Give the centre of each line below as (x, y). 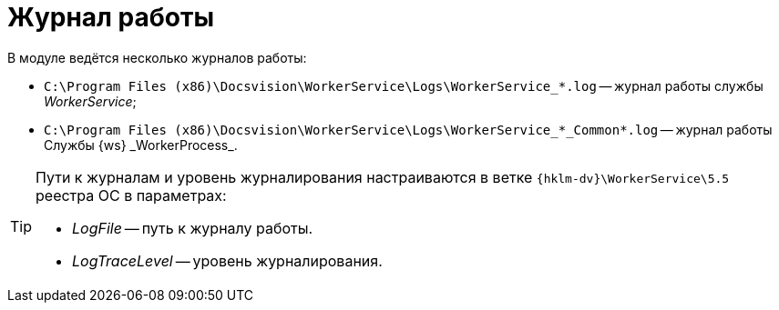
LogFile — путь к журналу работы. (193, 228)
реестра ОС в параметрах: (131, 195)
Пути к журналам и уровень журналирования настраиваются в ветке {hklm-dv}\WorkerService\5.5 (383, 177)
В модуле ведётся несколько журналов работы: (157, 57)
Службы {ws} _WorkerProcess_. (141, 145)
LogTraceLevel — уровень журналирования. (227, 260)
